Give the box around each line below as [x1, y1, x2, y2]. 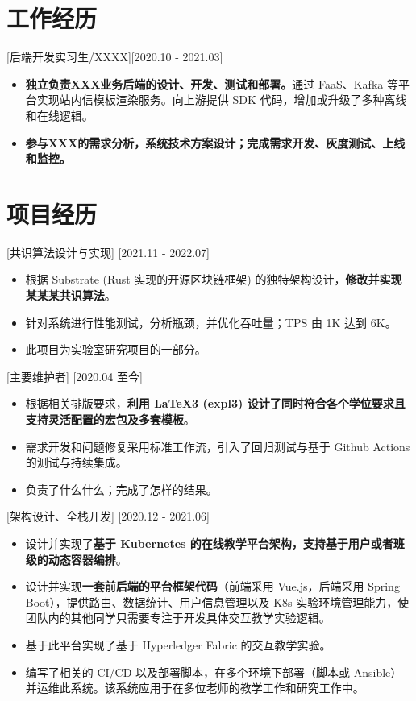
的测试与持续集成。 [25, 454, 127, 471]
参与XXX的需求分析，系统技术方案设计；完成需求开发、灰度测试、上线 [25, 134, 406, 151]
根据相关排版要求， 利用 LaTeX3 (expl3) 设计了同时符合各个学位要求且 [25, 395, 406, 412]
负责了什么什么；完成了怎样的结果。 [25, 480, 218, 497]
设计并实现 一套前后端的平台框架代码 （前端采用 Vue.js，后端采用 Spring [25, 578, 400, 595]
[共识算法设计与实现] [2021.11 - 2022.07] [6, 243, 210, 260]
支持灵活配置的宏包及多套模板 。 [25, 410, 195, 427]
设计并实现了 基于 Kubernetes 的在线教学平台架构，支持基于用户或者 [25, 534, 393, 551]
